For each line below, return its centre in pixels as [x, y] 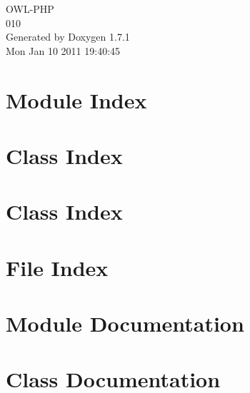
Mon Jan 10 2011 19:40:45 [63, 50]
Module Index [76, 99]
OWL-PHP [30, 9]
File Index [57, 267]
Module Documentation [125, 323]
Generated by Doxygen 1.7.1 [68, 37]
